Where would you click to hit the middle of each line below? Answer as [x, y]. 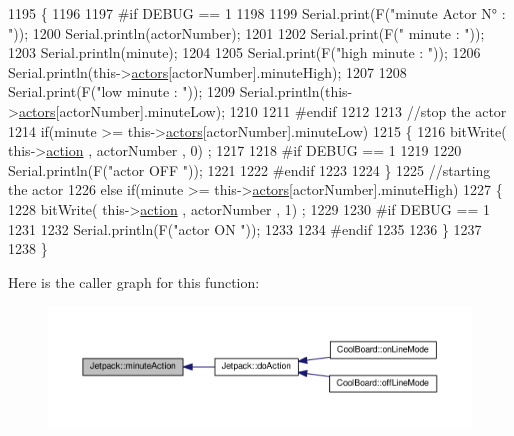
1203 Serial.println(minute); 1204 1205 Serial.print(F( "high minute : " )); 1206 [244, 52]
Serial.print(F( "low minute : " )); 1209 [122, 91]
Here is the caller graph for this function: [134, 281]
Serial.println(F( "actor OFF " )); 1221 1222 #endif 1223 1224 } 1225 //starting [249, 169]
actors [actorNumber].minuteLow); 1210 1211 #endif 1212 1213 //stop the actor [262, 110]
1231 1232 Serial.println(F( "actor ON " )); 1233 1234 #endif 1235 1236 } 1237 [245, 228]
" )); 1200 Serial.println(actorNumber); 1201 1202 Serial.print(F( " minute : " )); [246, 32]
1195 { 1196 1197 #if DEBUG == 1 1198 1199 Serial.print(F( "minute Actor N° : [257, 13]
